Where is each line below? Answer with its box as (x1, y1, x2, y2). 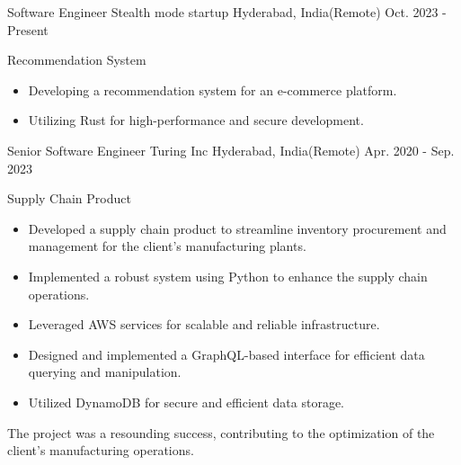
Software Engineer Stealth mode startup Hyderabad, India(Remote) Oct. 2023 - (7, 3, 447, 21)
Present (7, 20, 49, 39)
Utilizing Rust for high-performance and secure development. (28, 111, 364, 130)
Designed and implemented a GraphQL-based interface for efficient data (28, 344, 425, 363)
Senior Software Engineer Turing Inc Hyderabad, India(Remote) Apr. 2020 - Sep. (7, 140, 455, 159)
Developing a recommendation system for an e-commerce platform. (28, 80, 397, 99)
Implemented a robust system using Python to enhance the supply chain (28, 266, 428, 285)
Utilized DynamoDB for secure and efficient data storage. (28, 392, 345, 411)
